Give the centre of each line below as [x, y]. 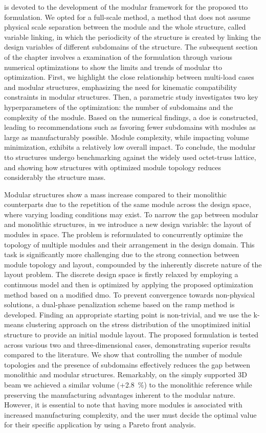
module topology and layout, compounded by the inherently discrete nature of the [133, 264]
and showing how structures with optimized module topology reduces [113, 167]
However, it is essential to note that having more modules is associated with [123, 405]
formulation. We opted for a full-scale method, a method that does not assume [127, 17]
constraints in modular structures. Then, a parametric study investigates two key [131, 97]
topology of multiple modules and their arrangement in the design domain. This [129, 244]
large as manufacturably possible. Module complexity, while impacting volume [127, 137]
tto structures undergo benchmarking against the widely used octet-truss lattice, [130, 157]
